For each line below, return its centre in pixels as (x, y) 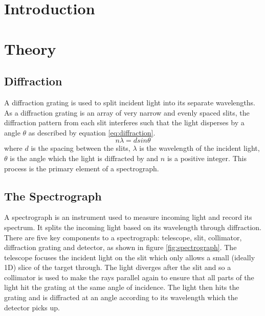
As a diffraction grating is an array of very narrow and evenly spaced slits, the (127, 112)
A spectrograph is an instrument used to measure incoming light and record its (128, 217)
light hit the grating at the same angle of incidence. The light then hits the (122, 287)
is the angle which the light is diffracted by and (84, 158)
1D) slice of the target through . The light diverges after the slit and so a (118, 267)
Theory (30, 48)
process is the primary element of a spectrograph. (82, 168)
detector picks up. (32, 307)
